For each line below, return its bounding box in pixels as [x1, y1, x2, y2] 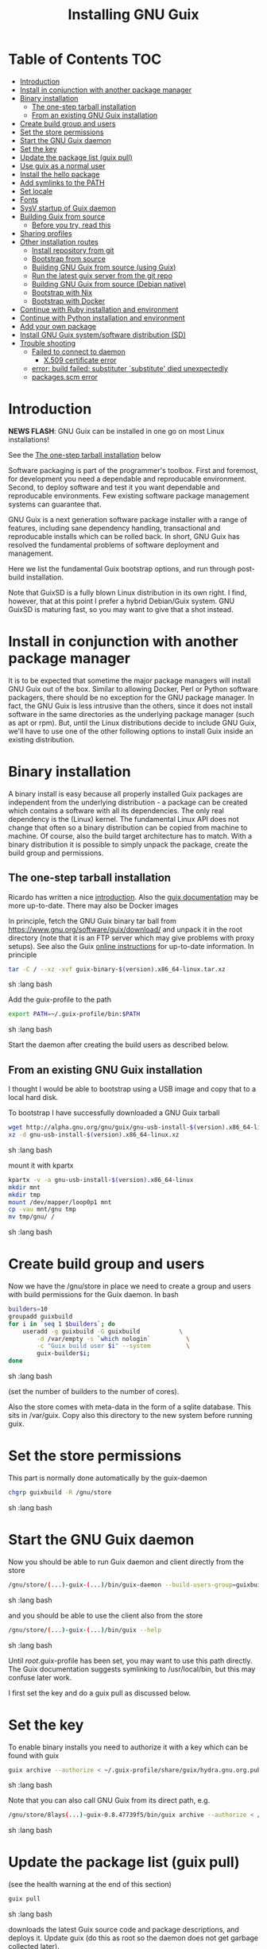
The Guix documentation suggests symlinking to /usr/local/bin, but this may [8, 1664, 256, 1674]
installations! [8, 435, 50, 444]
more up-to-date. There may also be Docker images [8, 901, 179, 910]
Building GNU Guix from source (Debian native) [31, 279, 187, 289]
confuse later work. [8, 1672, 72, 1682]
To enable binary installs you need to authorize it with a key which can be [8, 1742, 249, 1752]
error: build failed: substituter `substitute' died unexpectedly [31, 363, 229, 373]
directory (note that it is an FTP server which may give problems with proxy [8, 932, 255, 943]
